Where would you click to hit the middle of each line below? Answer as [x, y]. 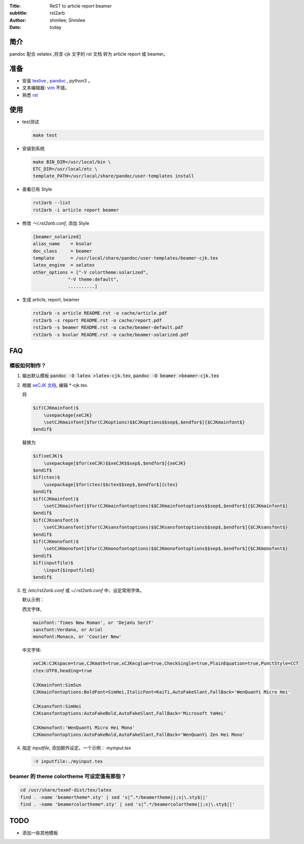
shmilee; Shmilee [67, 20]
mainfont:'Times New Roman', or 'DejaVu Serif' [93, 623]
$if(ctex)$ [46, 477]
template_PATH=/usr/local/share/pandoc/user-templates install [114, 176]
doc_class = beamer [63, 251]
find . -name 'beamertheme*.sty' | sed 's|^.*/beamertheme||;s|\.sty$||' [114, 797]
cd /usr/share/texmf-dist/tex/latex [66, 790]
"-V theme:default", [93, 279]
